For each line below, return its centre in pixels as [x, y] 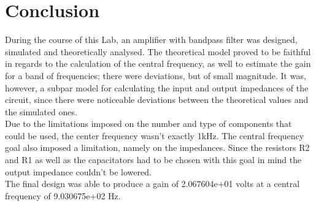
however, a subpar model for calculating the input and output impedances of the [157, 87]
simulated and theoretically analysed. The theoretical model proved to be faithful [158, 51]
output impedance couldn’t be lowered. [78, 171]
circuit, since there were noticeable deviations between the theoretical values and [157, 100]
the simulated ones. [41, 111]
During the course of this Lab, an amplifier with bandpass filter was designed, [151, 40]
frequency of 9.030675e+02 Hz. [63, 195]
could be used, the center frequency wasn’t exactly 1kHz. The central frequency [155, 135]
